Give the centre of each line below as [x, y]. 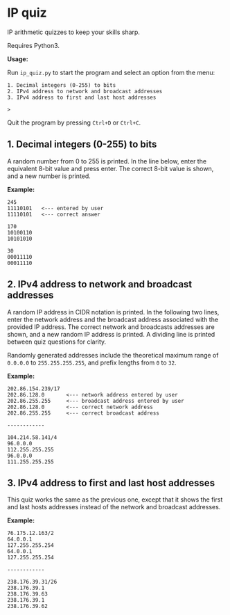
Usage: [18, 59]
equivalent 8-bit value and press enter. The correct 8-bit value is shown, [110, 168]
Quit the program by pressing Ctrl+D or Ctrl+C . [74, 122]
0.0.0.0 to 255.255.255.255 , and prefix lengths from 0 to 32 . [92, 362]
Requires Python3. [34, 45]
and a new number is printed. [49, 176]
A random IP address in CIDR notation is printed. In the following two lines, [113, 312]
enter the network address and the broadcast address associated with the [113, 319]
